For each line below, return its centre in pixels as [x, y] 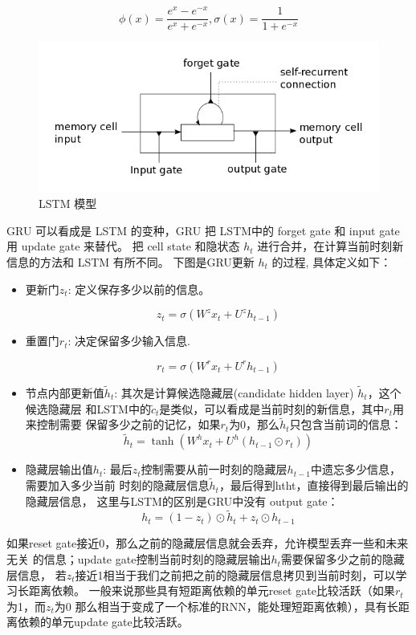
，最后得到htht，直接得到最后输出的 [314, 485]
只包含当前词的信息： [346, 424]
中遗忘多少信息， [355, 469]
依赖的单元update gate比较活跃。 [103, 622]
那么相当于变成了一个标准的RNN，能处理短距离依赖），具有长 [237, 606]
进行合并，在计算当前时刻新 [330, 246]
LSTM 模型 [68, 204]
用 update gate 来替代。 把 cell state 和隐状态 [123, 246]
